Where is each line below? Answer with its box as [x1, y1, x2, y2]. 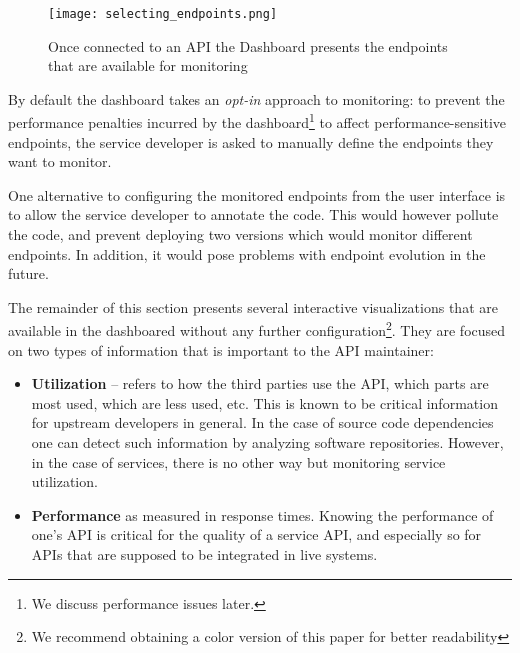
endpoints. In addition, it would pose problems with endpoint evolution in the [8, 243, 486, 264]
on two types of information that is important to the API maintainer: [8, 339, 434, 360]
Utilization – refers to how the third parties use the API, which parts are [31, 373, 489, 394]
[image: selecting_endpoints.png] [48, 7, 278, 21]
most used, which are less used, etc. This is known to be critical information [31, 392, 498, 413]
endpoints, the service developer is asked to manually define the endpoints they [8, 131, 494, 152]
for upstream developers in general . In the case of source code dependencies [31, 412, 494, 433]
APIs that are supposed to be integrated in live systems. [31, 544, 378, 565]
